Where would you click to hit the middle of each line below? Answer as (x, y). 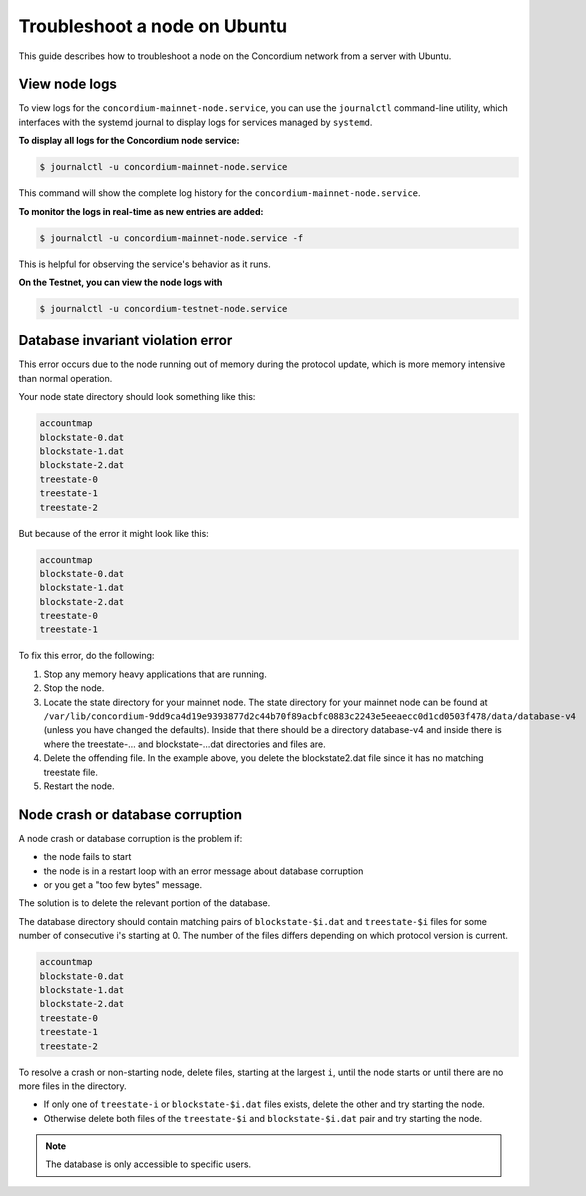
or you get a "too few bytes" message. (123, 885)
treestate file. (71, 772)
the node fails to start (87, 857)
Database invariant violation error (125, 340)
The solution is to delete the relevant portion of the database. (144, 903)
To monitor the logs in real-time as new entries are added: (141, 211)
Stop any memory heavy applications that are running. (155, 674)
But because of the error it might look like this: (113, 533)
